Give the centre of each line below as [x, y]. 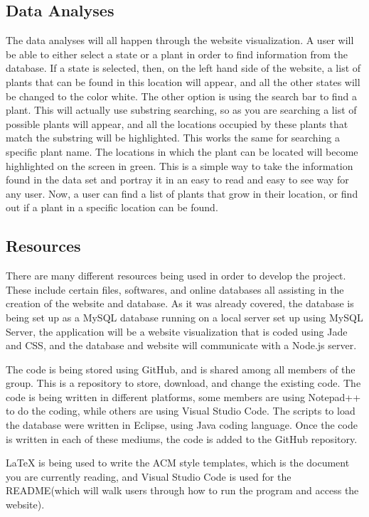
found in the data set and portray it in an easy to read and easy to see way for [177, 180]
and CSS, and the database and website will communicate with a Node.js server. [181, 345]
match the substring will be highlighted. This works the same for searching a [173, 138]
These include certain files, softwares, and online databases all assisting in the [175, 289]
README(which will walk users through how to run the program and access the [182, 490]
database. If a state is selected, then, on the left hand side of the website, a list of [183, 68]
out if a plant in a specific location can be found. [112, 207]
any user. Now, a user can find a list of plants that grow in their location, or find [182, 193]
